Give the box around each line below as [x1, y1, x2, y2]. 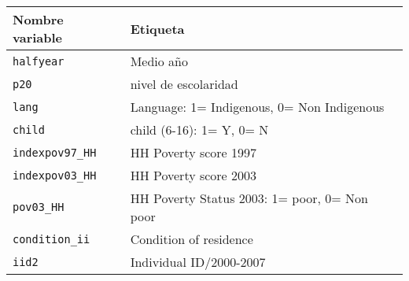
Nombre [13, 10, 64, 28]
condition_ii [13, 232, 90, 246]
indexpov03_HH [13, 168, 97, 182]
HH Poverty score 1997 [130, 143, 257, 161]
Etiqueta [130, 19, 185, 38]
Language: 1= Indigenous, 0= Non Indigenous [130, 98, 385, 116]
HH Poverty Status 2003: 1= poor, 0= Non [130, 189, 368, 207]
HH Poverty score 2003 [130, 166, 257, 184]
